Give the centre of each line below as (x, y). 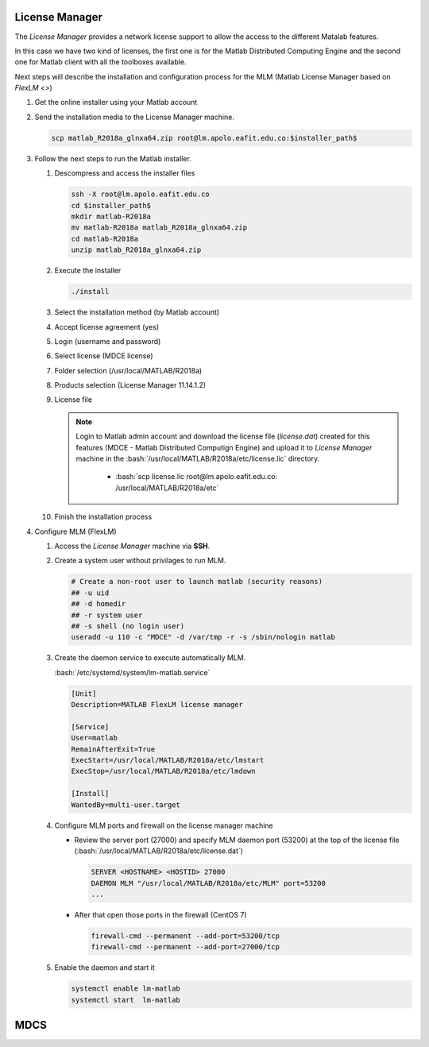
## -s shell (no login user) (128, 626)
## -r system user (107, 615)
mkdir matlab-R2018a (111, 216)
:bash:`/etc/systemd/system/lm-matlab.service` (132, 672)
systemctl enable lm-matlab (126, 989)
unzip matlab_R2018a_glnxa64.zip (136, 250)
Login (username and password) (108, 341)
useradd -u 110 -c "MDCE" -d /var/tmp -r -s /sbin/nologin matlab (203, 637)
